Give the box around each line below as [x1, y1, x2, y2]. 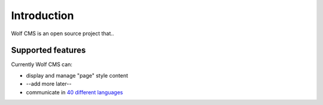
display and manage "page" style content [26, 72, 129, 79]
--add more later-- [26, 81, 72, 88]
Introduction [11, 9, 74, 22]
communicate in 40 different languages [26, 88, 123, 95]
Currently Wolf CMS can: [11, 61, 73, 68]
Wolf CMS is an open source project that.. [11, 30, 114, 37]
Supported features [11, 45, 86, 55]
